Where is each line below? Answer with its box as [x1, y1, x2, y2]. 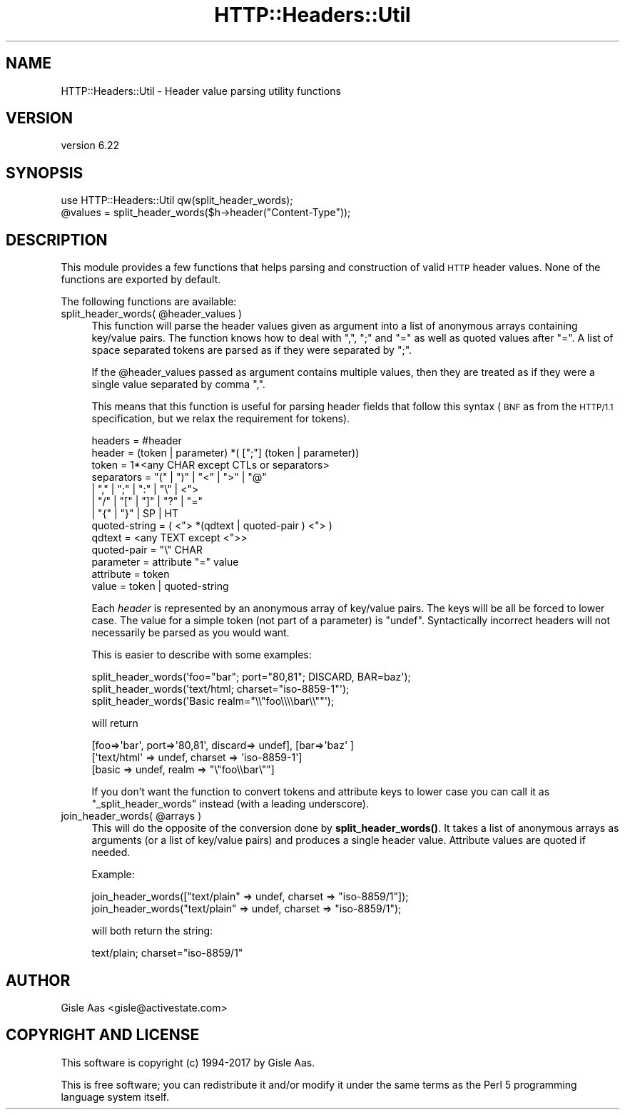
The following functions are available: [61, 295, 237, 308]
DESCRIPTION [6, 230, 108, 249]
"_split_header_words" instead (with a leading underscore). [91, 798, 369, 810]
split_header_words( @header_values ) [61, 307, 243, 320]
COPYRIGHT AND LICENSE [6, 1026, 200, 1044]
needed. [91, 846, 131, 859]
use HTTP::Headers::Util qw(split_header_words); [61, 194, 293, 207]
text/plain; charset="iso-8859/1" [91, 947, 243, 959]
